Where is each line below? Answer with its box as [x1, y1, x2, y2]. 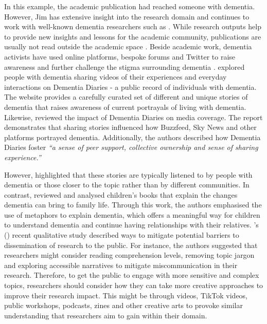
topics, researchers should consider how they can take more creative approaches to [4, 280, 263, 291]
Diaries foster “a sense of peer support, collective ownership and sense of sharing [4, 142, 258, 153]
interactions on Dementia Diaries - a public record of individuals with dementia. [4, 81, 257, 92]
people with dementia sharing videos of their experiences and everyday [4, 71, 227, 82]
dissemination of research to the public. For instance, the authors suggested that [4, 239, 258, 250]
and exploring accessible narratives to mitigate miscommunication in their [4, 259, 238, 270]
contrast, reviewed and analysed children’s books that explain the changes [4, 189, 238, 200]
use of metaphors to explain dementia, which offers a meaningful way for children [4, 209, 260, 220]
